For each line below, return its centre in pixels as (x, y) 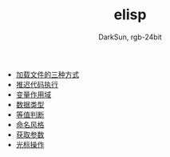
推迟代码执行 (37, 84)
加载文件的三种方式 (47, 74)
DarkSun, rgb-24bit (130, 37)
